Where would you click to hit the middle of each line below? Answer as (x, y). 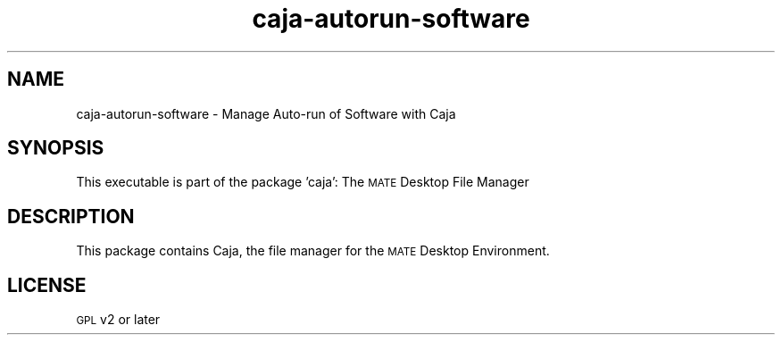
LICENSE (47, 285)
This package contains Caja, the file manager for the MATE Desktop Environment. (313, 251)
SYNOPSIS (56, 148)
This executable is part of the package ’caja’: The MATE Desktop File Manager (303, 182)
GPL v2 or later (118, 320)
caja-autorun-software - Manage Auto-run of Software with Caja (266, 113)
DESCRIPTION (71, 216)
